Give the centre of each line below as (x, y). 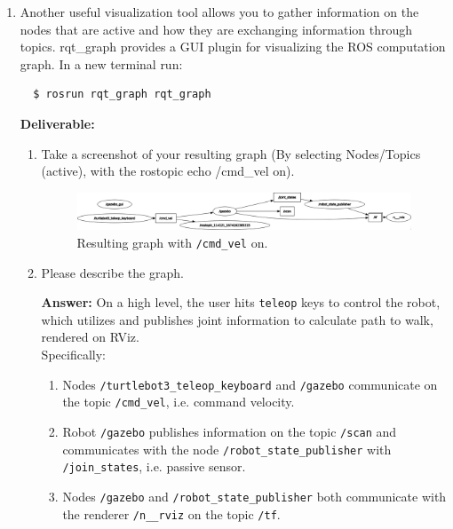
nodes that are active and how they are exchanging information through (216, 29)
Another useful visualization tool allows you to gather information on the (219, 12)
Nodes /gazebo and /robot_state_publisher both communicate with (254, 496)
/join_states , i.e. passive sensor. (154, 466)
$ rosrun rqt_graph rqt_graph (122, 95)
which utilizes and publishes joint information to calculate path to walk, (237, 319)
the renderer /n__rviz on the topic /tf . (171, 513)
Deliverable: (57, 123)
